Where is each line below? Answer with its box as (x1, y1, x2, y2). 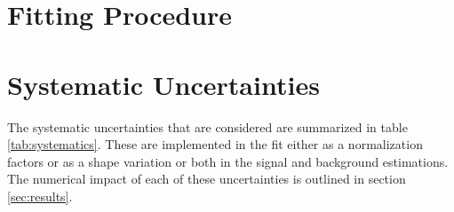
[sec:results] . (7, 186, 73, 205)
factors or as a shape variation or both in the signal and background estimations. (7, 152, 449, 170)
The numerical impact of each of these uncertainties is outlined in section (7, 169, 406, 188)
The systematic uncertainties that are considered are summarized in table (7, 117, 408, 136)
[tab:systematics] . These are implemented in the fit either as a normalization (7, 135, 423, 153)
